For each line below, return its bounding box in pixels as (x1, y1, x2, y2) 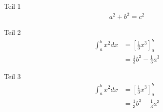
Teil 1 (4, 1, 21, 11)
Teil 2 (4, 27, 21, 37)
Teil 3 (4, 71, 21, 81)
